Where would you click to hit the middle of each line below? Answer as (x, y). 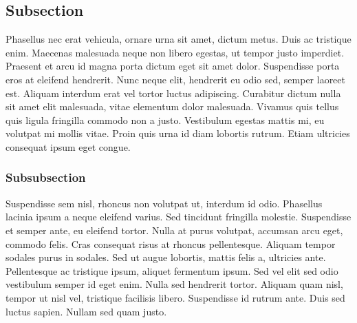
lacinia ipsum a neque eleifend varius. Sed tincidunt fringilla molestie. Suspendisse (178, 217)
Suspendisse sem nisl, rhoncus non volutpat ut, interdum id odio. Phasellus (164, 203)
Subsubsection (46, 177)
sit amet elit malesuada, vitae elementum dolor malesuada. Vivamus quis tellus (172, 106)
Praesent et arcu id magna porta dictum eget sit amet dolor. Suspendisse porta (173, 66)
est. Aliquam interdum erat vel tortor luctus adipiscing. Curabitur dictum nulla (173, 93)
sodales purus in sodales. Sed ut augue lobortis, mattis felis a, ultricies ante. (166, 257)
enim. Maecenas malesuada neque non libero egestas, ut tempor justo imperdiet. (175, 52)
